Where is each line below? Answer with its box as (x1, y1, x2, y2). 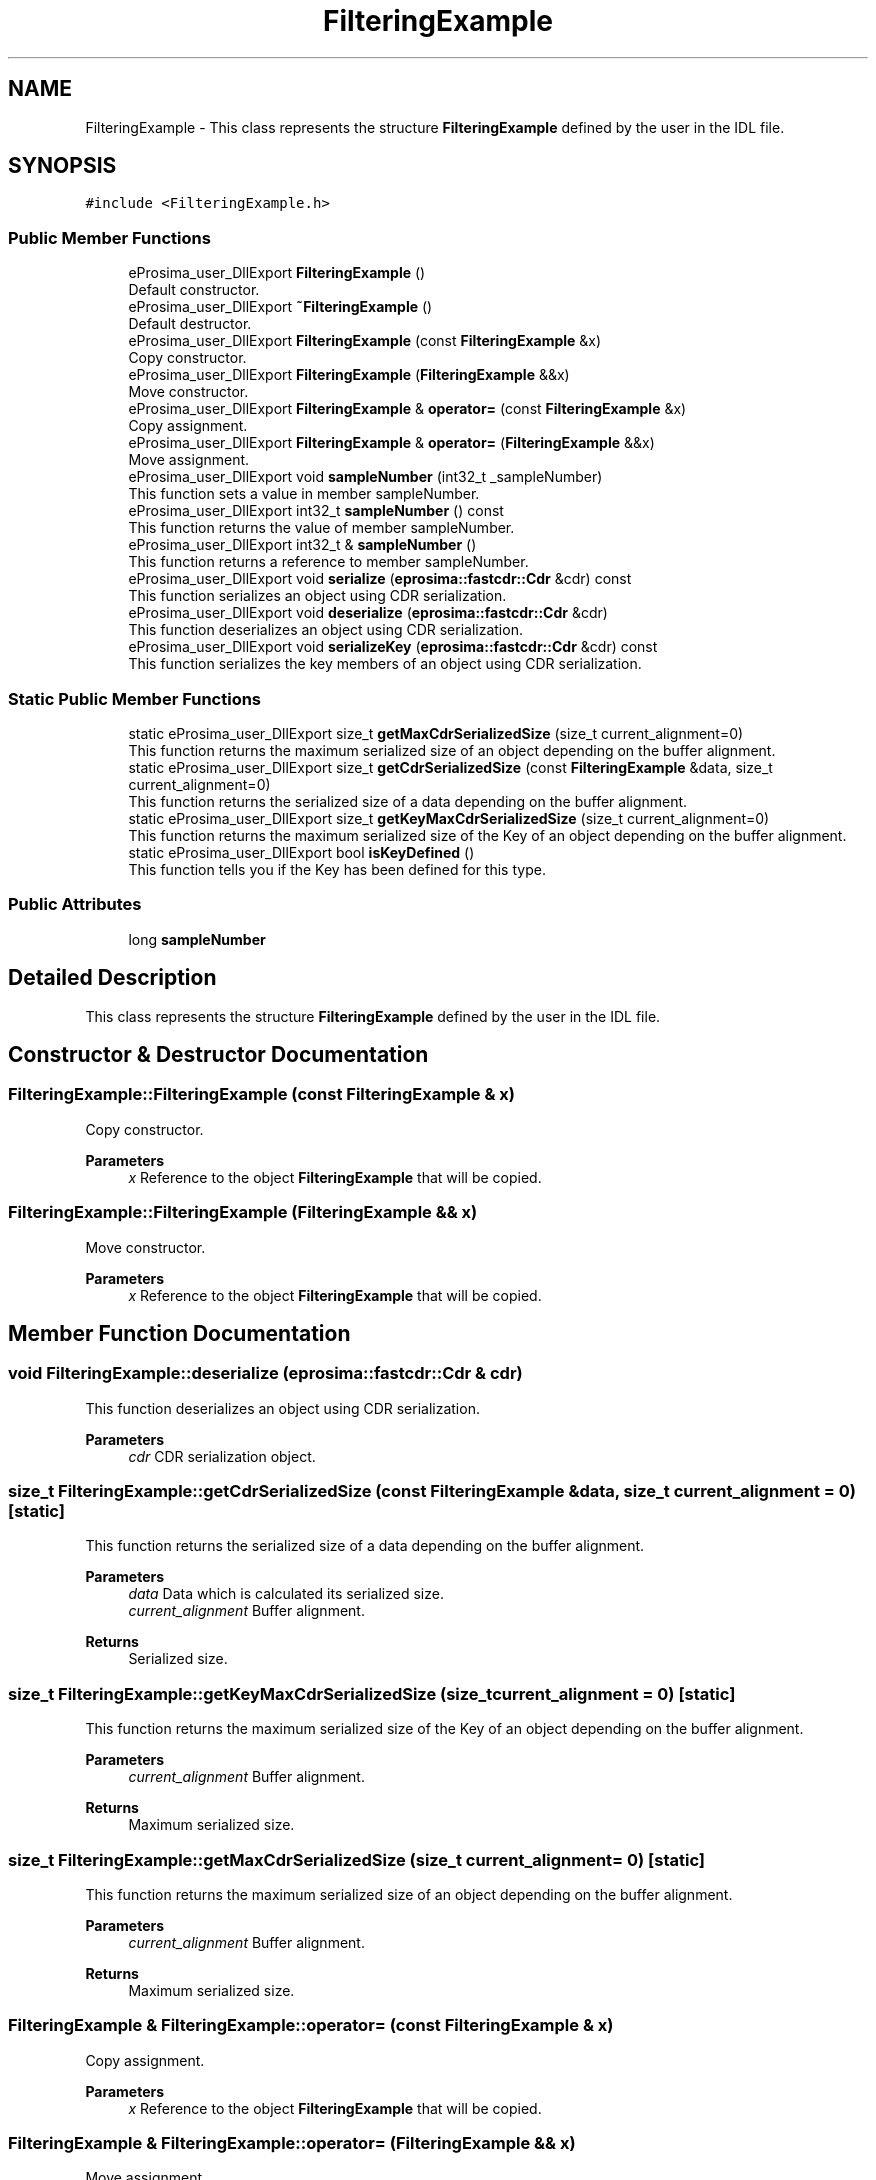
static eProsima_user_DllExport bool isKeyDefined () (128, 843, 475, 861)
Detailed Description (8, 965, 217, 991)
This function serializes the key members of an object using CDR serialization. (128, 655, 642, 673)
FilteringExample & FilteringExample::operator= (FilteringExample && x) (8, 2133, 576, 2154)
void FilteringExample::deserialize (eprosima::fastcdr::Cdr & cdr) (8, 1363, 523, 1384)
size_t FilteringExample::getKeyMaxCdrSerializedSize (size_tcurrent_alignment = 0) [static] (8, 1683, 736, 1704)
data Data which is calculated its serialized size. (128, 1585, 444, 1603)
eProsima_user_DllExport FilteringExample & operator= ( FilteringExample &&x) (128, 434, 655, 452)
